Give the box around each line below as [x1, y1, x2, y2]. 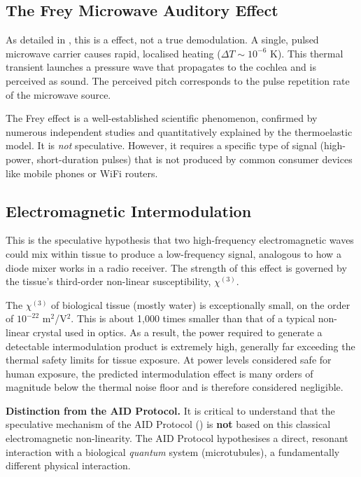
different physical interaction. [6, 458, 131, 473]
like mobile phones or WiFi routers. [6, 165, 158, 180]
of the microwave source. [6, 87, 111, 102]
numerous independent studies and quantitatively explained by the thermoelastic [6, 124, 353, 139]
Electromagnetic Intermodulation [6, 200, 252, 221]
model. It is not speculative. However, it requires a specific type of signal [6, 138, 317, 153]
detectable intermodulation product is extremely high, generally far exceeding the [6, 338, 355, 353]
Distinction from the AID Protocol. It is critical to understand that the [6, 403, 335, 417]
